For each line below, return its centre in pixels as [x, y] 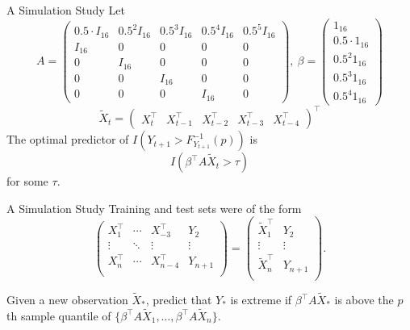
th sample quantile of [59, 315]
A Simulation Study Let [66, 10]
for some [27, 181]
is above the [364, 300]
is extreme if [261, 300]
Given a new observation [67, 300]
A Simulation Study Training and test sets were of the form [154, 208]
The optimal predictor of [68, 139]
